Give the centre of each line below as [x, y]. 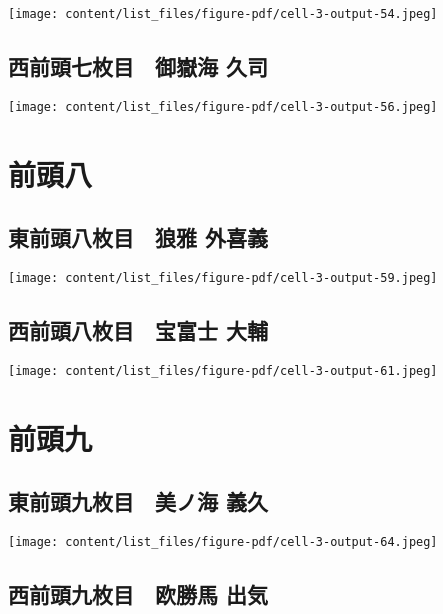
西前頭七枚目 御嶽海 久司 [138, 66]
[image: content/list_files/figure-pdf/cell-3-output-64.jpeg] [223, 542]
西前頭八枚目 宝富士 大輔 [138, 330]
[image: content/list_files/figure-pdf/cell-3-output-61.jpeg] [223, 370]
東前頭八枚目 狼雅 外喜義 [138, 237]
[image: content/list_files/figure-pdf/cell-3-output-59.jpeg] [223, 278]
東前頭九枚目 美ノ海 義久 [138, 501]
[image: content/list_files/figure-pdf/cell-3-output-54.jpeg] [223, 14]
